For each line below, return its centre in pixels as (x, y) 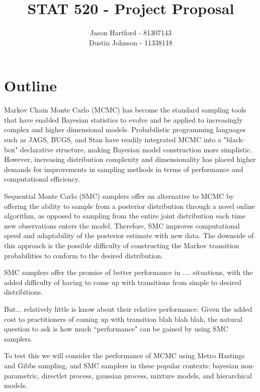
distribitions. (24, 292)
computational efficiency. (42, 179)
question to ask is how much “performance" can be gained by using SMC (116, 329)
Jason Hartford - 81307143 (131, 33)
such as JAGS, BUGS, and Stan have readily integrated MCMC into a (113, 139)
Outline (31, 86)
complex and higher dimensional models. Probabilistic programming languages (125, 129)
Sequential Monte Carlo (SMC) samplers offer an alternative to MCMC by (119, 196)
